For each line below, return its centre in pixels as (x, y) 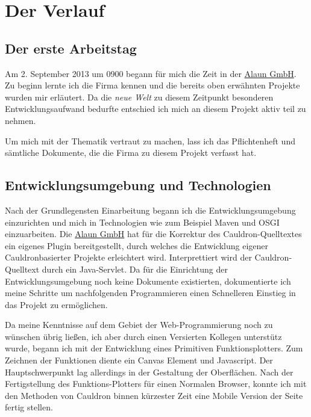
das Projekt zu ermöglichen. (56, 304)
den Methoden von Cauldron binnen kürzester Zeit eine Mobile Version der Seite (154, 395)
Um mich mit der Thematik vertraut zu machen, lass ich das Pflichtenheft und (150, 141)
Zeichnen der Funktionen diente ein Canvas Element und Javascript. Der (139, 360)
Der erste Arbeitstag (71, 48)
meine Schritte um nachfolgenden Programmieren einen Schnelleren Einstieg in (150, 293)
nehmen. (20, 120)
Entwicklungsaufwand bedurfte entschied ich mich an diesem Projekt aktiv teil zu (155, 109)
